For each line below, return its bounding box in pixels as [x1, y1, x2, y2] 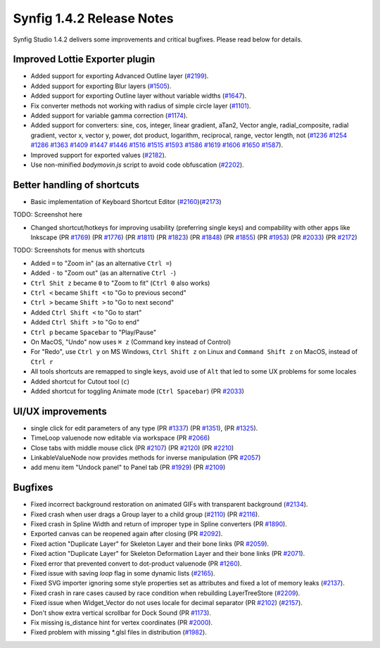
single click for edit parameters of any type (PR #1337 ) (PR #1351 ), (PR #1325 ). [30, 424, 258, 432]
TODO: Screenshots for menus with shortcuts [13, 246, 145, 255]
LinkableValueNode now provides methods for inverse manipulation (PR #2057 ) [30, 453, 261, 462]
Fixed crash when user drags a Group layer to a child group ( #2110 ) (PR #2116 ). [30, 510, 260, 519]
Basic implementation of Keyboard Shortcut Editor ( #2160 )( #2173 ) [30, 197, 222, 205]
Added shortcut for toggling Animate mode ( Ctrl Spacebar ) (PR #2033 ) [30, 387, 244, 395]
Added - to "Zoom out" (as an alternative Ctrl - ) [30, 269, 177, 277]
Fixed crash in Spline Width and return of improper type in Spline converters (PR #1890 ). [30, 520, 288, 528]
